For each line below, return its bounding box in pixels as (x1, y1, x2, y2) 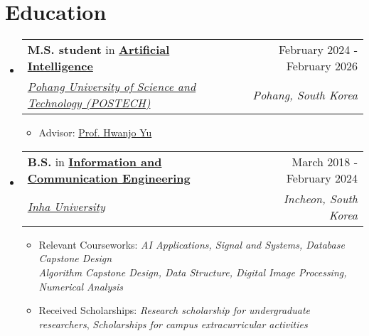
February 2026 (286, 58, 358, 75)
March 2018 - (292, 153, 358, 170)
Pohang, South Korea (252, 86, 358, 103)
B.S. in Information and (27, 153, 162, 170)
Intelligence (27, 58, 93, 75)
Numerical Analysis (38, 278, 123, 293)
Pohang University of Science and (27, 78, 196, 95)
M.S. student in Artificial (27, 41, 170, 58)
